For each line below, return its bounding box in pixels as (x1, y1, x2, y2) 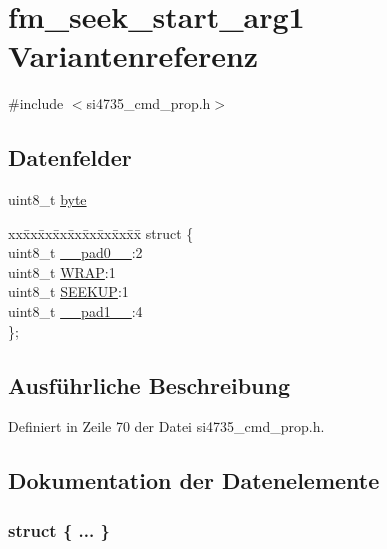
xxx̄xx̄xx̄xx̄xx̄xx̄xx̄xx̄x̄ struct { (8, 222, 194, 243)
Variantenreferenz (8, 35, 259, 76)
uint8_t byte (8, 189, 87, 210)
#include (8, 93, 64, 114)
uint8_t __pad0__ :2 (8, 242, 143, 263)
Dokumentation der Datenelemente (8, 465, 380, 496)
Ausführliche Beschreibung (8, 369, 290, 400)
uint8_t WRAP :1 (8, 261, 116, 282)
